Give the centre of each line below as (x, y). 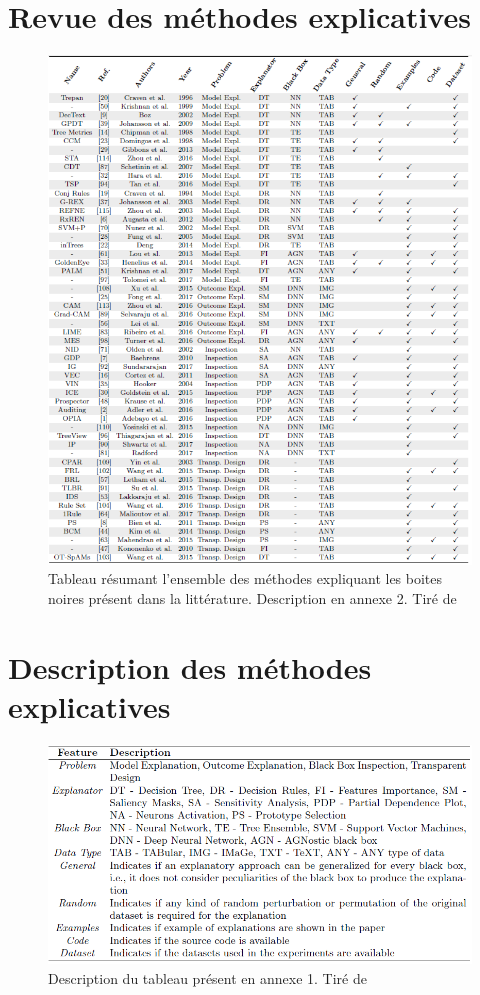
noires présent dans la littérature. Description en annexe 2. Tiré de (252, 597)
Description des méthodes (190, 666)
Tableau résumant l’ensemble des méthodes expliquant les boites (245, 578)
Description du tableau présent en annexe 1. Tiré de (207, 977)
